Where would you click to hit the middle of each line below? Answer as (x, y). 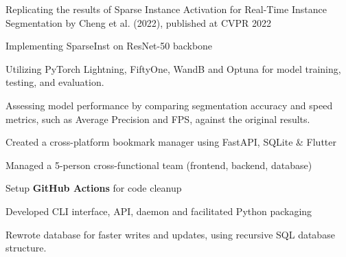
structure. (26, 248)
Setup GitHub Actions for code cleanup (94, 188)
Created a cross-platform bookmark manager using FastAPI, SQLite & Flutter (171, 142)
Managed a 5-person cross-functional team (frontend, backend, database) (159, 165)
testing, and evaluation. (55, 82)
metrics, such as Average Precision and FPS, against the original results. (158, 119)
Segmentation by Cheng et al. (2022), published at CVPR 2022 (139, 22)
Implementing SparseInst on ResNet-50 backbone (109, 46)
